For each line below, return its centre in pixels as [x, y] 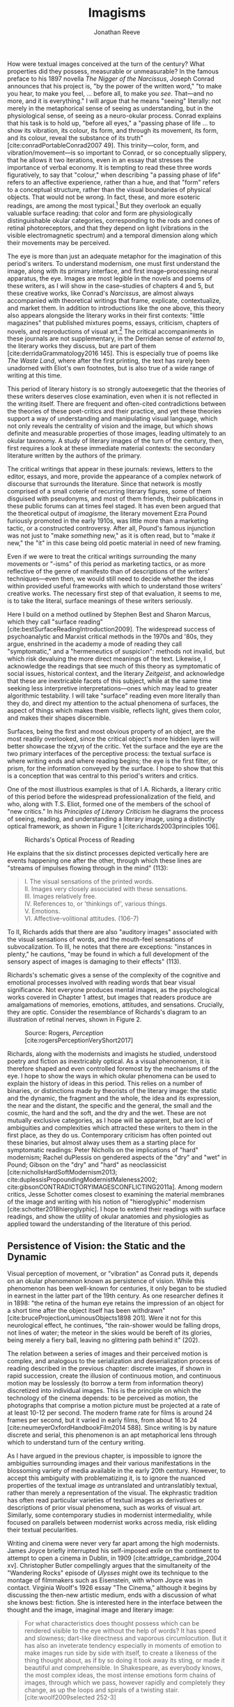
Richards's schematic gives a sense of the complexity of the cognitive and [114, 975]
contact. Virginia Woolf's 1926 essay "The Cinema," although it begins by [112, 1588]
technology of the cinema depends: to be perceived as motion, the [103, 1398]
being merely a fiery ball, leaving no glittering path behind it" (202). [104, 1340]
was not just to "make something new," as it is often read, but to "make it [111, 536]
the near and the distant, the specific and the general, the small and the [110, 1106]
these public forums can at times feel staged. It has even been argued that [114, 506]
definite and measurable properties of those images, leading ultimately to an [117, 434]
